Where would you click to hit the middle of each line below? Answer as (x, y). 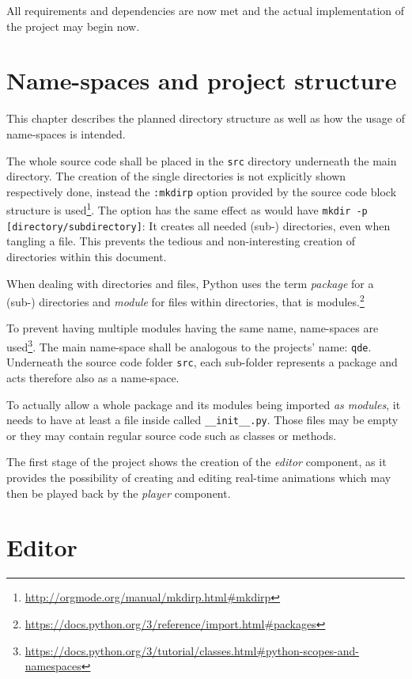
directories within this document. (87, 256)
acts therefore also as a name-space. (93, 377)
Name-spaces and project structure (202, 80)
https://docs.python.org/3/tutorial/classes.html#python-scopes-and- (192, 650)
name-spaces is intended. (66, 133)
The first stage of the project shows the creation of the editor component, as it (197, 462)
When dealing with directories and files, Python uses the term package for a (190, 283)
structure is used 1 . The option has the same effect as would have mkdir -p (187, 209)
